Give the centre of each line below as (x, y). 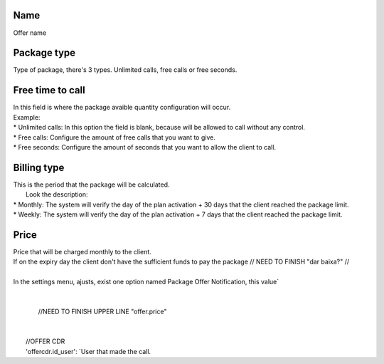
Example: (27, 117)
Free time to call (49, 90)
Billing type (39, 167)
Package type (44, 53)
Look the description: (57, 194)
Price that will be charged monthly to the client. (82, 251)
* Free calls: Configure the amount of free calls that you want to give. (114, 137)
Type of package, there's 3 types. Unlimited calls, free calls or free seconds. (125, 70)
